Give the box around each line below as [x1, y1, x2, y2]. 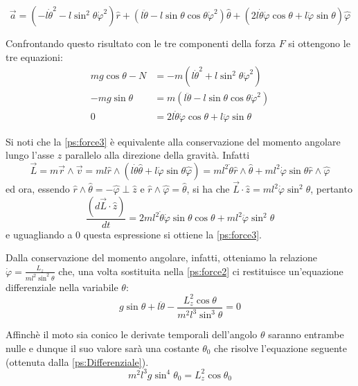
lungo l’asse [6, 148, 55, 162]
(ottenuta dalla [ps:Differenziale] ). [6, 354, 149, 369]
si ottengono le [288, 36, 350, 50]
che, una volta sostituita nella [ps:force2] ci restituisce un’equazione [58, 263, 343, 278]
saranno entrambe [268, 327, 344, 342]
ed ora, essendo [6, 182, 70, 196]
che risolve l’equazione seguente [214, 340, 347, 355]
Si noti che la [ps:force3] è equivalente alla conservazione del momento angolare [6, 134, 341, 148]
